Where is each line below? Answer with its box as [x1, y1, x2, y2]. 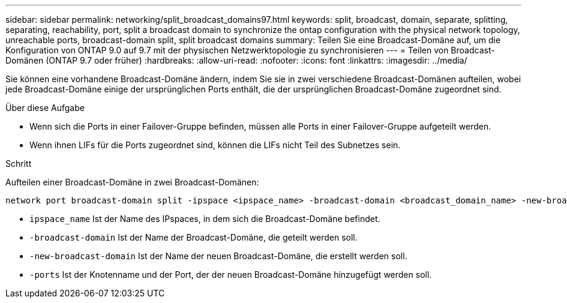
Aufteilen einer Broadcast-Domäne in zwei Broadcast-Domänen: [5, 177, 259, 187]
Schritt [5, 158, 32, 169]
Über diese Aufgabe [5, 103, 85, 113]
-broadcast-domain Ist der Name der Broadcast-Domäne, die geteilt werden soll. [29, 232, 358, 242]
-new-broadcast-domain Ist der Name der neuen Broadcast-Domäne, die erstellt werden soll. [29, 251, 407, 261]
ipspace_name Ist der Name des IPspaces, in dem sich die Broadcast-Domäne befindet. [29, 214, 380, 224]
